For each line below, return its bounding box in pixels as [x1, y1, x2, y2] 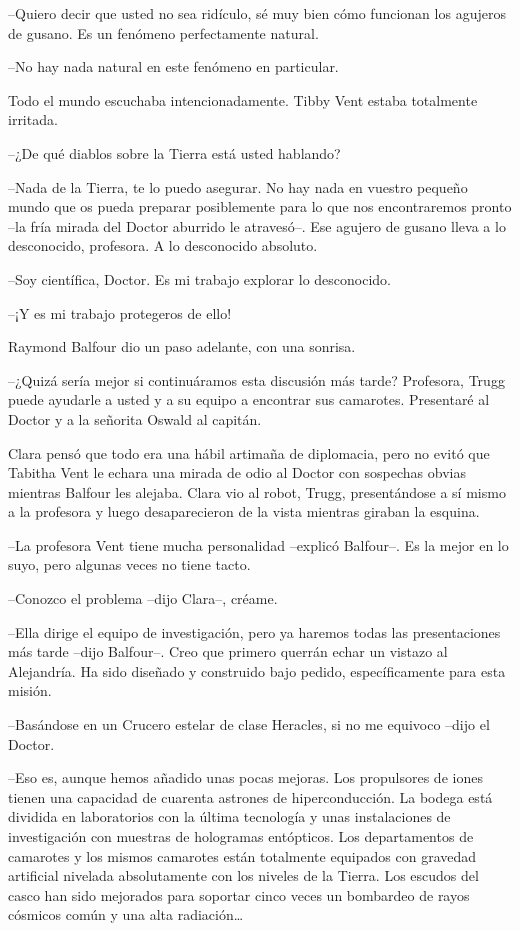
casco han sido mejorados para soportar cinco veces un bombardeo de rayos [8, 884, 470, 905]
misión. [8, 680, 52, 701]
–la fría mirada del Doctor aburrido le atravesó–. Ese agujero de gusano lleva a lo [8, 215, 506, 236]
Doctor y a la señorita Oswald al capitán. [8, 408, 262, 429]
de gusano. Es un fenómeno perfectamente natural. [8, 22, 319, 43]
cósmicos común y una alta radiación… [8, 904, 244, 925]
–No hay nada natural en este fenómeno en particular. [8, 56, 339, 77]
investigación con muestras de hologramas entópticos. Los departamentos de [8, 826, 474, 846]
